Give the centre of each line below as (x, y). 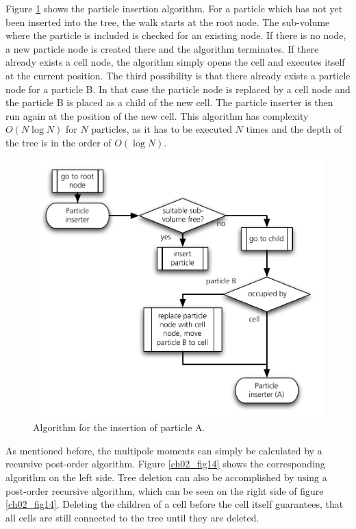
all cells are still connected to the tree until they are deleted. (132, 517)
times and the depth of (294, 129)
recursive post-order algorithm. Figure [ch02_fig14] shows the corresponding (165, 464)
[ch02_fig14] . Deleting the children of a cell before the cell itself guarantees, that (175, 504)
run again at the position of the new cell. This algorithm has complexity (157, 115)
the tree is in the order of (59, 142)
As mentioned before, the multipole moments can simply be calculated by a (164, 450)
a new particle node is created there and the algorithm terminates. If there (162, 48)
